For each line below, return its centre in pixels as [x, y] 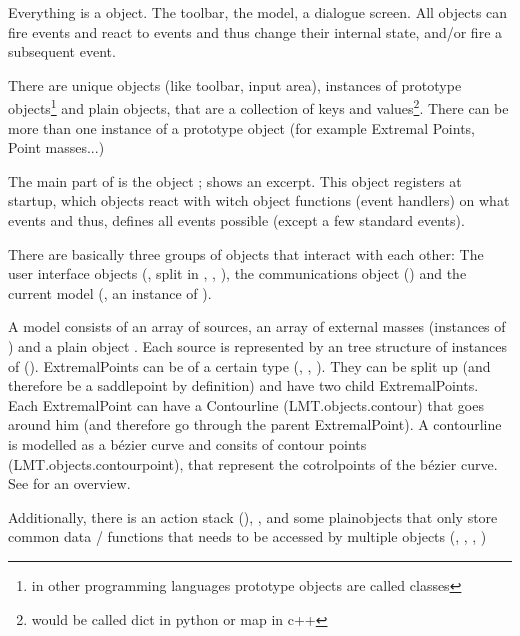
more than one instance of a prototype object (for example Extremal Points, [241, 127]
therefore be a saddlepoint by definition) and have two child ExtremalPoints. [243, 385]
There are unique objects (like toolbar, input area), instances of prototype [235, 84]
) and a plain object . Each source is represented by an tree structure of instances [258, 345]
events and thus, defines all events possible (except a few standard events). [236, 220]
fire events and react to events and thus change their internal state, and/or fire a [255, 31]
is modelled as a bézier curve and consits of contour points [187, 443]
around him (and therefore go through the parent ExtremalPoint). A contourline [255, 424]
